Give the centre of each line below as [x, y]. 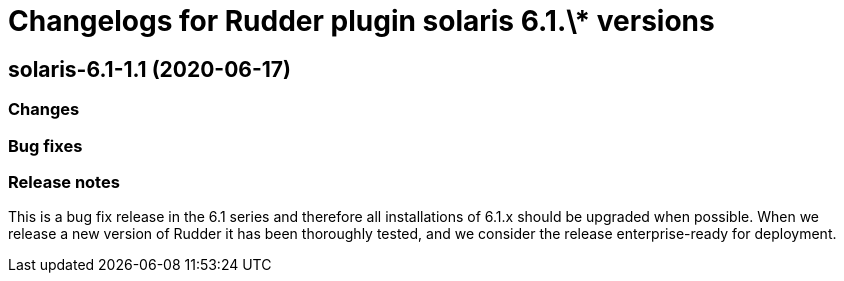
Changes [44, 109]
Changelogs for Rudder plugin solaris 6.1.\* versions [361, 21]
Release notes [64, 181]
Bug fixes [45, 145]
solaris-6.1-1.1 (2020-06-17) [149, 69]
